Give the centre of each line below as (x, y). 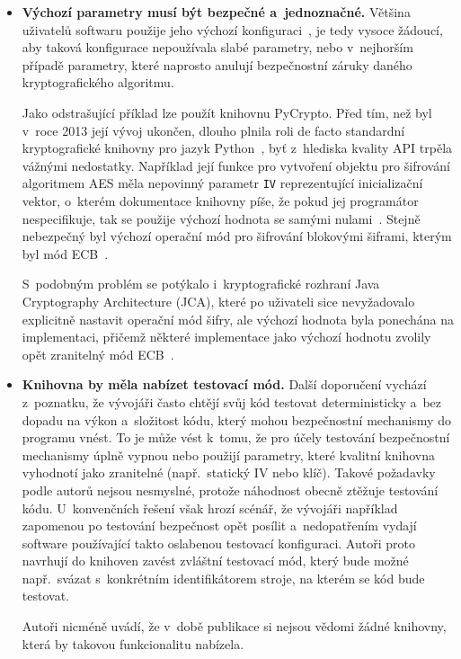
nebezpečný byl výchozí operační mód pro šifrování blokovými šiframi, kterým (237, 236)
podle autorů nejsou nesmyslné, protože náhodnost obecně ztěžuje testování (230, 490)
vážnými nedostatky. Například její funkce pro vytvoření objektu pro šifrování (236, 165)
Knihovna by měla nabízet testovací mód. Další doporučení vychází (224, 384)
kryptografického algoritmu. (98, 82)
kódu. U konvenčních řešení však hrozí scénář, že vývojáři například (210, 508)
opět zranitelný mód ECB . (98, 354)
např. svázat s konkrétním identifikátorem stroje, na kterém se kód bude (223, 578)
